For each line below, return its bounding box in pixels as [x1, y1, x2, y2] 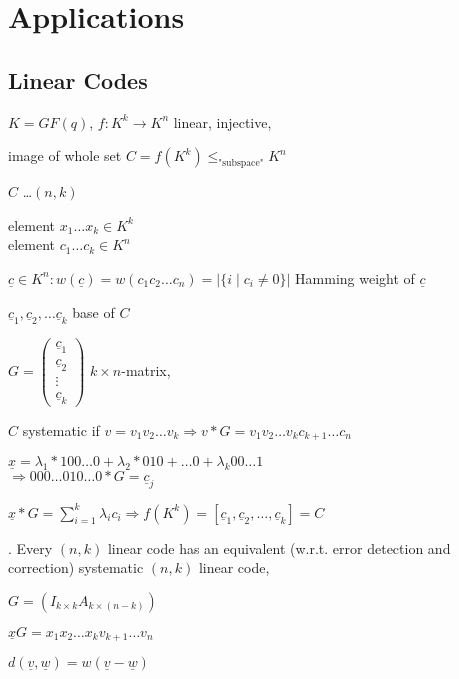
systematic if [22, 419, 100, 440]
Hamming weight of [295, 267, 415, 288]
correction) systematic [8, 557, 144, 578]
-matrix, [121, 359, 171, 380]
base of [72, 301, 115, 322]
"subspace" [218, 157, 264, 168]
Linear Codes [8, 64, 148, 95]
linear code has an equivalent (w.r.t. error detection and [107, 537, 451, 558]
